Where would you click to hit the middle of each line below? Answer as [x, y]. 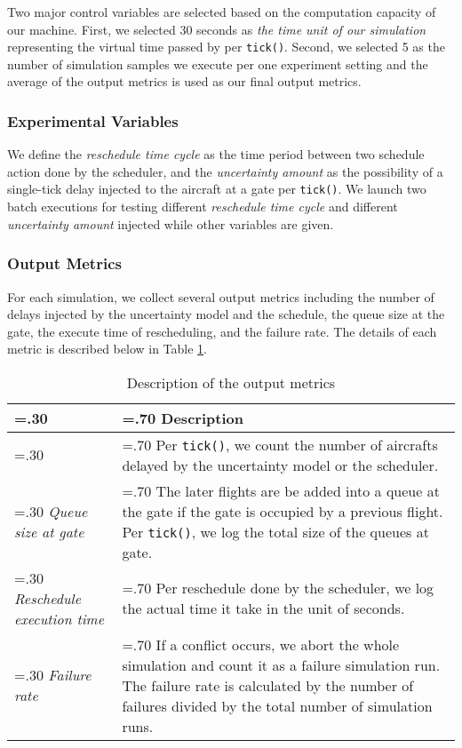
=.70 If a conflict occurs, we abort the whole [261, 644]
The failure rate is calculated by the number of [268, 685]
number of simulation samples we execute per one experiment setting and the [218, 64]
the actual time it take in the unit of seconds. [263, 609]
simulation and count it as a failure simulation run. [281, 664]
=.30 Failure [53, 675]
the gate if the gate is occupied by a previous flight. [283, 511]
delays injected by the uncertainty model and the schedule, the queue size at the [226, 314]
